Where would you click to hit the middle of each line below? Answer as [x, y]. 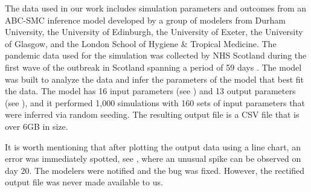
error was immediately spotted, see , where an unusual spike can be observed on [153, 158]
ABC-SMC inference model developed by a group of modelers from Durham [146, 20]
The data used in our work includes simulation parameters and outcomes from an [156, 8]
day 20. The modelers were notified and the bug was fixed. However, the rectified [155, 170]
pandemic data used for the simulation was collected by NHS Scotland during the [156, 55]
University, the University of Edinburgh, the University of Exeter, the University [154, 32]
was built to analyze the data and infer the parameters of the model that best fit [155, 79]
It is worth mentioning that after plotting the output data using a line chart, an [153, 146]
